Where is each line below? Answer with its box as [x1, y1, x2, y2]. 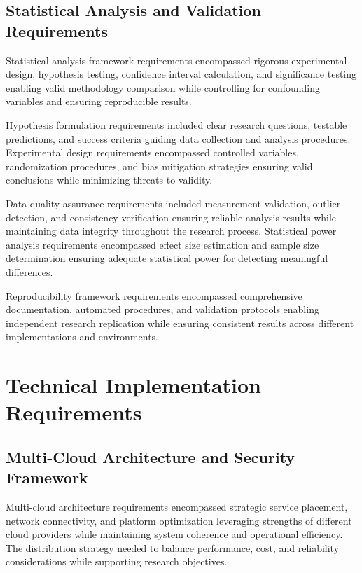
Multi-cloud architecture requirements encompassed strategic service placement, [6, 499, 348, 514]
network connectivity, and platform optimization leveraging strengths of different [6, 513, 352, 527]
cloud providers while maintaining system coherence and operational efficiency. [6, 527, 343, 541]
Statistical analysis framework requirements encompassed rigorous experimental [6, 53, 347, 67]
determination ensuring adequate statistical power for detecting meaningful [6, 251, 328, 265]
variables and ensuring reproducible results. [6, 94, 192, 109]
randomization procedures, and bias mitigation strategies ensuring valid [6, 158, 313, 173]
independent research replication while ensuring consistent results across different [6, 315, 354, 330]
